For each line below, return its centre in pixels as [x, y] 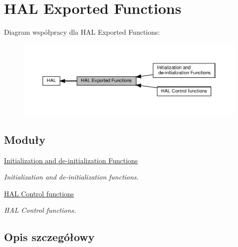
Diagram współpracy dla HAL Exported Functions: [82, 32]
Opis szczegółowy [49, 237]
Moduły [25, 139]
